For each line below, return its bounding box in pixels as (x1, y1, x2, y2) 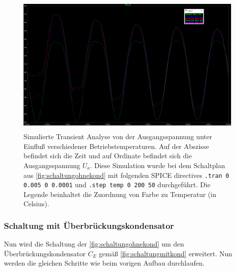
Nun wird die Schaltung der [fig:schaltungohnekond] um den (4, 239, 184, 249)
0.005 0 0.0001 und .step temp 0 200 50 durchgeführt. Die (24, 179, 211, 190)
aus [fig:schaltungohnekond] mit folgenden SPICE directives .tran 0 (24, 170, 229, 180)
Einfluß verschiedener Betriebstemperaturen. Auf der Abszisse (24, 141, 209, 151)
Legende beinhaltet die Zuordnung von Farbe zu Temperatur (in (24, 189, 216, 199)
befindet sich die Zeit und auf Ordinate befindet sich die (24, 150, 192, 161)
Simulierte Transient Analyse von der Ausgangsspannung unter (24, 131, 212, 142)
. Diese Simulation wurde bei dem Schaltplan (90, 160, 225, 170)
